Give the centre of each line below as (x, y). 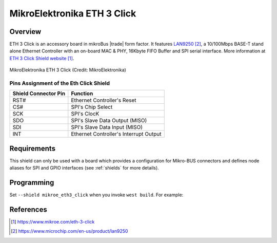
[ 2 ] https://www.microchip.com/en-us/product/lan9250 (70, 231)
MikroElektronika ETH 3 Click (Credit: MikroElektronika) (68, 70)
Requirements (33, 148)
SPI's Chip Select (92, 107)
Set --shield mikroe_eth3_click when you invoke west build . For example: (96, 195)
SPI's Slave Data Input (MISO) (107, 127)
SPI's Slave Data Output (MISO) (109, 121)
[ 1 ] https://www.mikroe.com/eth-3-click (53, 222)
